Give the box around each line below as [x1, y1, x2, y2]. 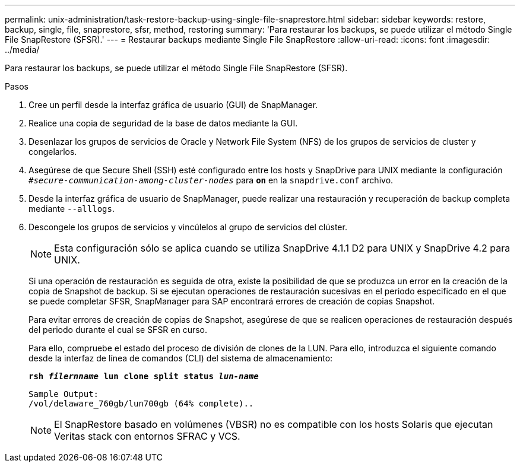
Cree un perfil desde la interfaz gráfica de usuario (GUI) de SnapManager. [28, 100, 318, 110]
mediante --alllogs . [28, 204, 115, 214]
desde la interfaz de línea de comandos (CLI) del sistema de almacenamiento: [28, 353, 333, 363]
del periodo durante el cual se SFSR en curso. [28, 325, 208, 335]
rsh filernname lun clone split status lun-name [28, 371, 259, 381]
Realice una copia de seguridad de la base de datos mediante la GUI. [28, 118, 298, 128]
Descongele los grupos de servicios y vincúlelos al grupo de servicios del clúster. [28, 222, 347, 232]
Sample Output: [28, 389, 99, 399]
